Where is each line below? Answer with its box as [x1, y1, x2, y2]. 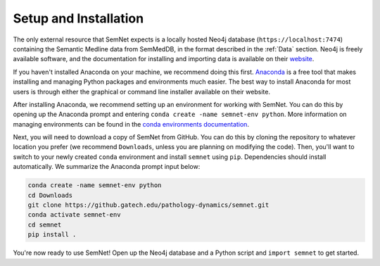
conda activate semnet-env [27, 211, 121, 219]
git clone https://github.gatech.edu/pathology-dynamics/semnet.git [27, 201, 270, 209]
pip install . [27, 231, 77, 239]
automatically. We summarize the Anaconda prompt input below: [13, 163, 201, 171]
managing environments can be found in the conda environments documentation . [13, 120, 250, 128]
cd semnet [27, 220, 62, 229]
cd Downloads [27, 191, 73, 199]
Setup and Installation [13, 11, 144, 26]
